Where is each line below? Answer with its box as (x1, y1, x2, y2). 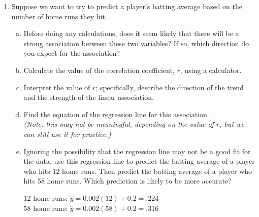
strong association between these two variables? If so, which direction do (23, 38, 249, 48)
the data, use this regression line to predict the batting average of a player (23, 156, 255, 166)
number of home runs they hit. (11, 11, 107, 21)
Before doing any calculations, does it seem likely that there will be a (23, 28, 239, 39)
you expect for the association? (23, 48, 120, 58)
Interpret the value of (23, 82, 90, 92)
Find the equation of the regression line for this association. (23, 108, 209, 119)
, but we (219, 119, 244, 129)
